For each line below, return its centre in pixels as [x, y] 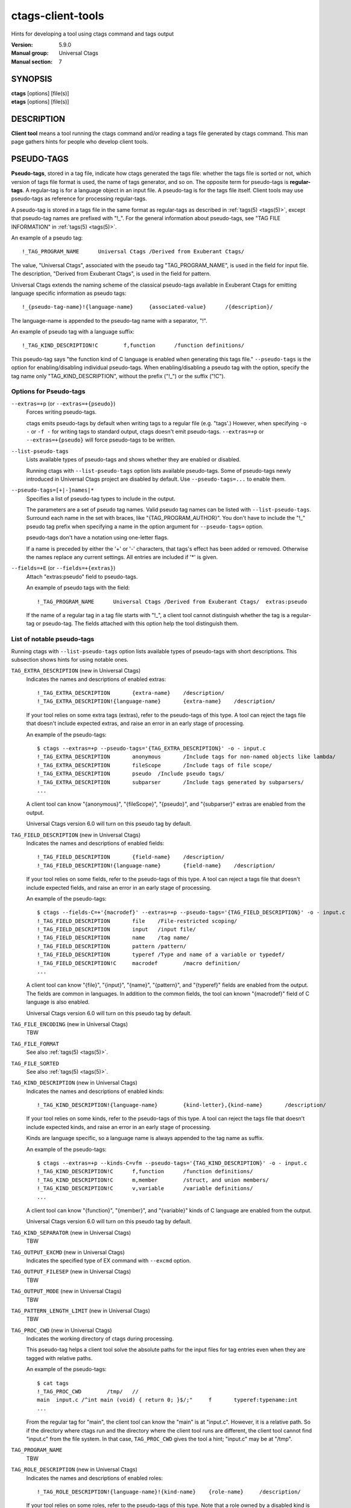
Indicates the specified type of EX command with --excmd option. [109, 1260]
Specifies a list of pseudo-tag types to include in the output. [101, 498]
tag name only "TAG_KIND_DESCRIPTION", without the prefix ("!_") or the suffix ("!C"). [118, 376]
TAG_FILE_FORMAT [35, 1044]
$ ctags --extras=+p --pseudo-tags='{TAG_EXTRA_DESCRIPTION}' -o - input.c [151, 749]
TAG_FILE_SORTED [35, 1063]
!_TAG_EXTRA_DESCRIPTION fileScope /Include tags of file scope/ [155, 765]
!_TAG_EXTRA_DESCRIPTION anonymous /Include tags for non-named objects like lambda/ [186, 757]
